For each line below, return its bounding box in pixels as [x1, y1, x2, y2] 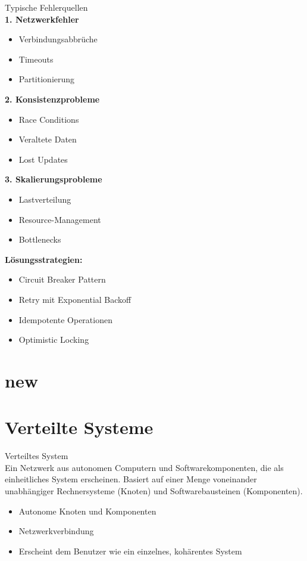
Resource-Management [18, 213, 101, 225]
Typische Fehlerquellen [5, 1, 88, 13]
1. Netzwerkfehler [5, 13, 79, 25]
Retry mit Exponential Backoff [18, 293, 131, 305]
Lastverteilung [18, 193, 71, 205]
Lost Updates [18, 153, 68, 165]
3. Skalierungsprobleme [5, 173, 102, 185]
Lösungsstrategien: [5, 253, 83, 265]
